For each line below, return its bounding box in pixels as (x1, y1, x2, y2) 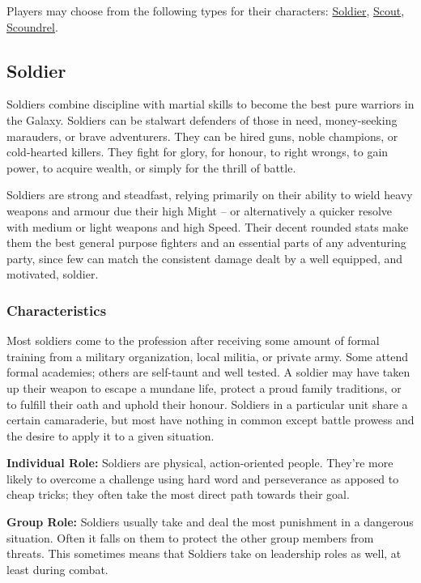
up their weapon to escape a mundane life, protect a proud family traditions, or (6, 379, 402, 396)
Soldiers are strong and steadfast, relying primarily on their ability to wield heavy (6, 186, 413, 203)
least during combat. (6, 560, 108, 577)
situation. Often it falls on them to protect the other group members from (6, 529, 374, 546)
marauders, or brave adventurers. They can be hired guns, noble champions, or (6, 127, 398, 144)
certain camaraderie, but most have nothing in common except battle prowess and (6, 411, 415, 428)
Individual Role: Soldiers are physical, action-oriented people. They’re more (6, 454, 393, 471)
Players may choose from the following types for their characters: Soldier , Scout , (6, 2, 405, 19)
